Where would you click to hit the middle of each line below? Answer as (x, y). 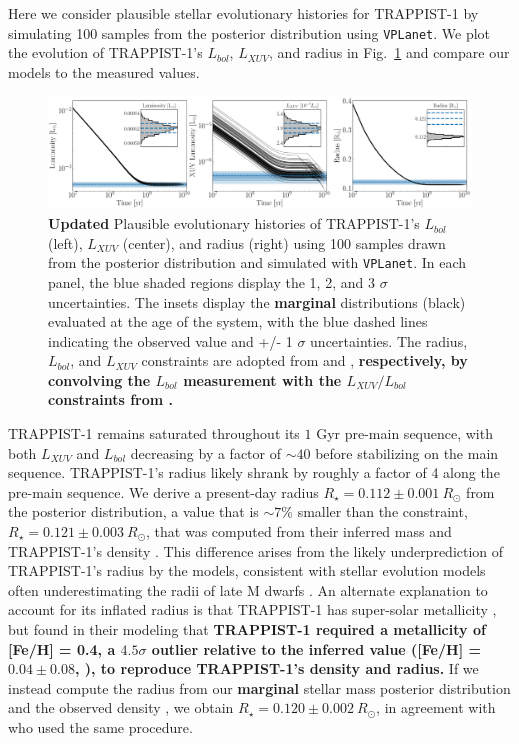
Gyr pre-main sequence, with (404, 433)
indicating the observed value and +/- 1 (170, 340)
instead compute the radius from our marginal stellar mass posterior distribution (259, 687)
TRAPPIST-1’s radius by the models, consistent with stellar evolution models (247, 570)
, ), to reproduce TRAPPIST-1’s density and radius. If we (276, 668)
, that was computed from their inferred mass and (299, 531)
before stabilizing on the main (407, 452)
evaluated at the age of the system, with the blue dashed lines (238, 321)
